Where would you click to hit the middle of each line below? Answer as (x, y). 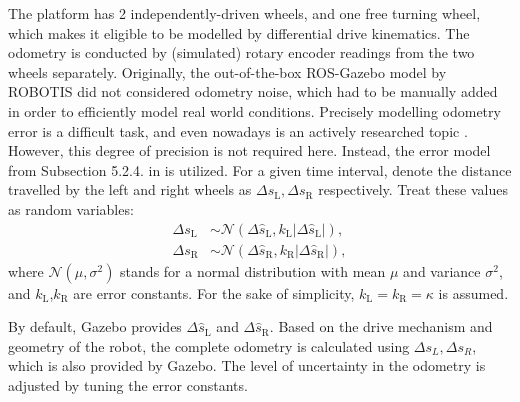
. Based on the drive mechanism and (381, 326)
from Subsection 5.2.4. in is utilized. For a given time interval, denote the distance (260, 169)
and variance (442, 270)
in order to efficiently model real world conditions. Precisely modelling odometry (254, 110)
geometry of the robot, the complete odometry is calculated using (209, 345)
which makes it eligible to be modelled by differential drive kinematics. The (239, 32)
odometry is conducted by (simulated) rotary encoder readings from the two (241, 52)
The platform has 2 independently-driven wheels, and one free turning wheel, (244, 13)
